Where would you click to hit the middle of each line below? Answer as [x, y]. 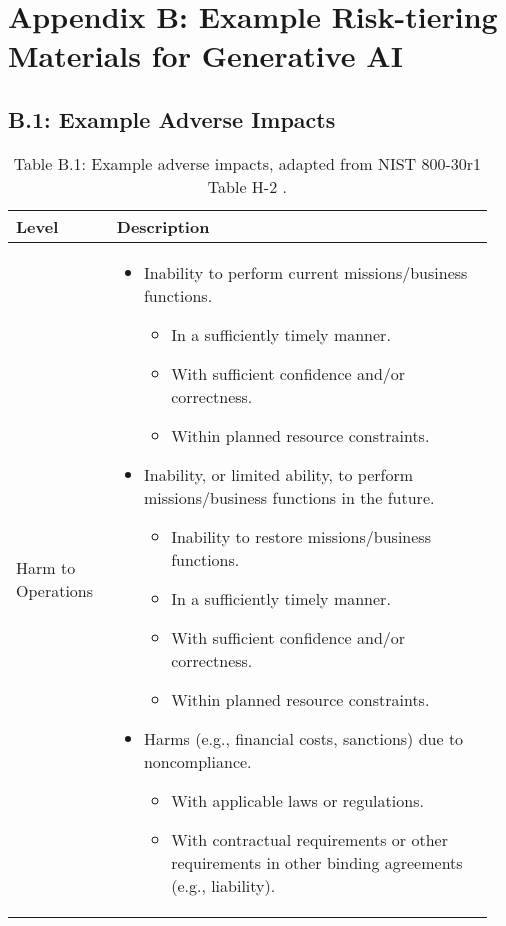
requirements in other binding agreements [317, 862]
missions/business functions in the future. [289, 497]
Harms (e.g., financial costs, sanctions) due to [303, 738]
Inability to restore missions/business [301, 536]
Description [163, 226]
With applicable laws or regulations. [297, 800]
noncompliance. [197, 761]
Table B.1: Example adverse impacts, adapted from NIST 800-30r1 [247, 163]
